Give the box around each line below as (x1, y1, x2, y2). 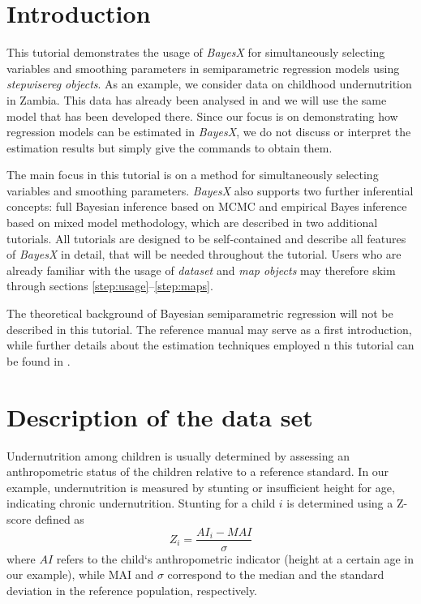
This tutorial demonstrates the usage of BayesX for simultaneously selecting (6, 44, 385, 61)
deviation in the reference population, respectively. (6, 581, 258, 598)
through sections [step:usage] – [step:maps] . (6, 277, 213, 294)
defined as (35, 510, 84, 527)
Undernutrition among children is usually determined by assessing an (6, 447, 350, 464)
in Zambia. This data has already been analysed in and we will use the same (6, 91, 387, 108)
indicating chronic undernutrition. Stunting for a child (6, 495, 276, 512)
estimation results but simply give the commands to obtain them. (6, 139, 333, 156)
